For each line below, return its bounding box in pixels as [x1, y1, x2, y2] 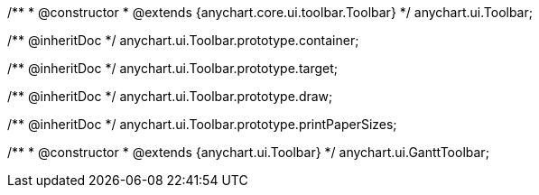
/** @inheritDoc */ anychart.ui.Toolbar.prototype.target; [7, 60, 338, 76]
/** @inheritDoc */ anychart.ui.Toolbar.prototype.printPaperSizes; [7, 116, 397, 132]
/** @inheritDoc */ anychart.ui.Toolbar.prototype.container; [7, 32, 359, 48]
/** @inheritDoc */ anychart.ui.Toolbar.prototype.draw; [7, 88, 333, 104]
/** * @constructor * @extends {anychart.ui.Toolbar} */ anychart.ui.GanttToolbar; [7, 144, 489, 160]
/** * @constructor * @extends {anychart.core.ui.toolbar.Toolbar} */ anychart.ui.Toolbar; [7, 5, 533, 20]
